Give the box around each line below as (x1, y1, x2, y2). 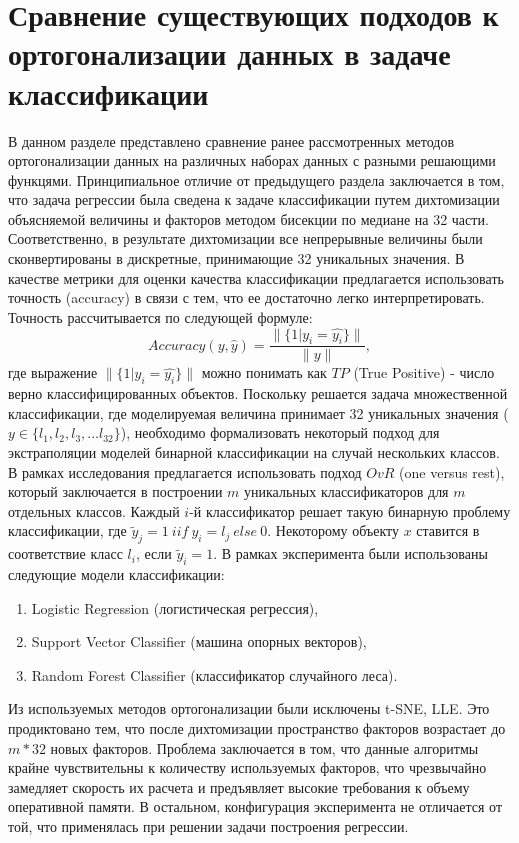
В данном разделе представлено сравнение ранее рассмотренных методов (8, 130, 455, 151)
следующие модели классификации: (8, 564, 225, 585)
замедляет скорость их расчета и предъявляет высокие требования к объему (8, 776, 470, 797)
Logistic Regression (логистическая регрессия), (31, 597, 319, 618)
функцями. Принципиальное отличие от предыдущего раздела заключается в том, (8, 169, 505, 190)
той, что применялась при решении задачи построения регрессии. (8, 815, 409, 836)
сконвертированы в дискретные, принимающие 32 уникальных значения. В (8, 248, 465, 269)
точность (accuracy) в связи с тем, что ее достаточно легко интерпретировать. (8, 287, 485, 308)
